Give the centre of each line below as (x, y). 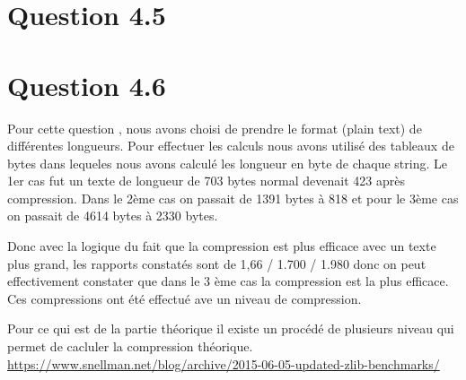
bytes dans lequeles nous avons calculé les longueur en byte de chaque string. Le (227, 163)
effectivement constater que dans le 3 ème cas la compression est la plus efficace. (228, 281)
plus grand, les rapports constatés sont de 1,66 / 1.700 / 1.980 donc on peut (217, 263)
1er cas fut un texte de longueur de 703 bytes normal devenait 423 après (206, 181)
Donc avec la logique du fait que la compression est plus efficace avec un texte (222, 246)
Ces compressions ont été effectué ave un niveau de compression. (185, 298)
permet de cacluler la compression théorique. (130, 346)
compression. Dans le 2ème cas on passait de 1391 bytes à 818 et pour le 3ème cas (233, 198)
